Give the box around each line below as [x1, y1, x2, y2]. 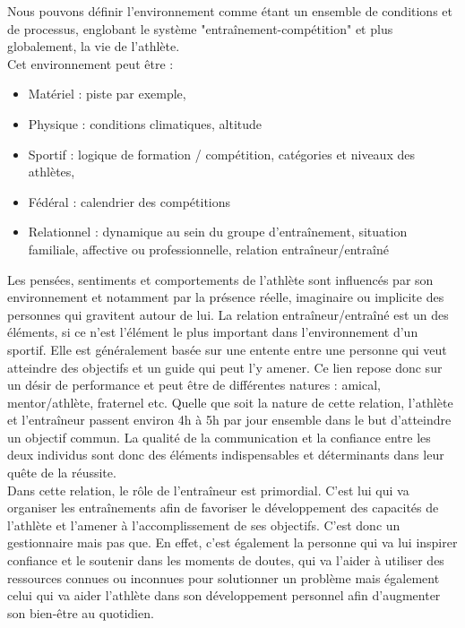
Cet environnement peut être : [7, 54, 174, 73]
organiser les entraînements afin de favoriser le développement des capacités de [7, 498, 439, 517]
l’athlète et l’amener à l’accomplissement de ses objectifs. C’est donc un [7, 515, 400, 534]
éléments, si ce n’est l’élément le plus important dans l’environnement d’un [7, 323, 418, 341]
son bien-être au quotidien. [7, 603, 154, 622]
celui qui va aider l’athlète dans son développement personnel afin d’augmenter [7, 586, 441, 605]
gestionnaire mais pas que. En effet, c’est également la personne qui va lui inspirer [7, 533, 458, 552]
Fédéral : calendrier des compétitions [28, 192, 231, 211]
